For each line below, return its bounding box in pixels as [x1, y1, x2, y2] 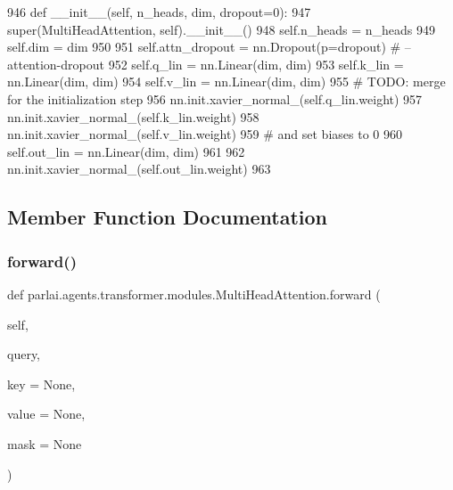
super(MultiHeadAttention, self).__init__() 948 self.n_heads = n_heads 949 [7, 20, 435, 38]
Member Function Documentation [7, 203, 328, 231]
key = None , [7, 374, 76, 393]
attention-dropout [7, 54, 104, 73]
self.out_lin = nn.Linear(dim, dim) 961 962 [7, 142, 245, 160]
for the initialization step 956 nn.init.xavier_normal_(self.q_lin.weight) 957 [7, 89, 423, 108]
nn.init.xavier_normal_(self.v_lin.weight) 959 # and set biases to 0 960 [7, 125, 402, 143]
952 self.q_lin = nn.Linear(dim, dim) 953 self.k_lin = [108, 54, 404, 73]
